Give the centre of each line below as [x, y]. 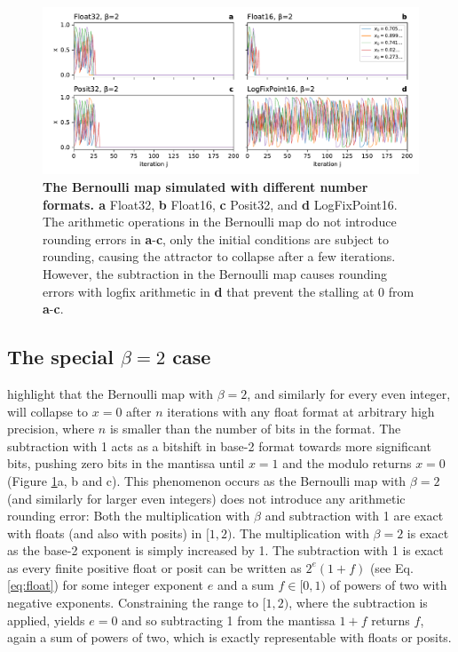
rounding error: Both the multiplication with [129, 516]
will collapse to [48, 411]
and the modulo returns [347, 463]
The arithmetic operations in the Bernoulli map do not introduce [220, 222]
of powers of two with [388, 585]
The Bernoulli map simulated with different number [205, 186]
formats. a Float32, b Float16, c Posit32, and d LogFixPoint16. [220, 204]
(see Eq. [391, 567]
